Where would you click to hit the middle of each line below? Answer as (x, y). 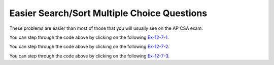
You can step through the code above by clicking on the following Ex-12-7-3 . (90, 56)
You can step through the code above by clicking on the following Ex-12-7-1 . (89, 37)
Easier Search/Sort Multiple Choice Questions (108, 13)
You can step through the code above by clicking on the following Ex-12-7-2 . (90, 47)
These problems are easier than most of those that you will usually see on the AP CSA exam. (106, 28)
